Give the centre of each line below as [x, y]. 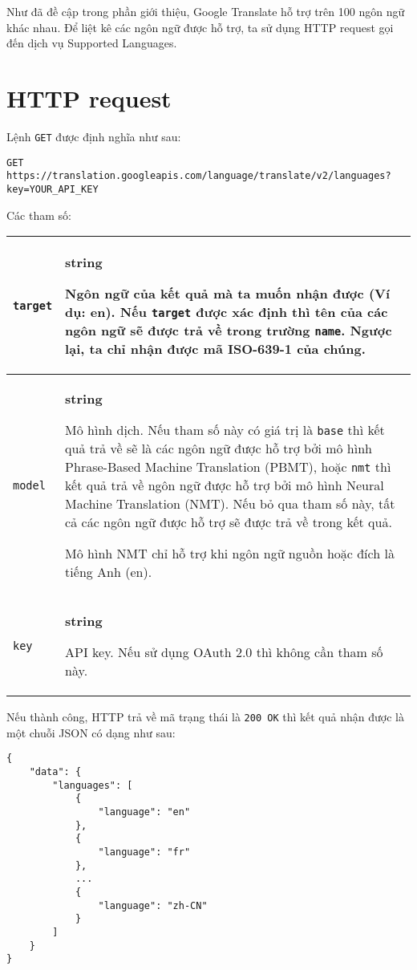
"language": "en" [144, 812]
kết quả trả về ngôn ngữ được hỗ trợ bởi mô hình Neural [225, 485]
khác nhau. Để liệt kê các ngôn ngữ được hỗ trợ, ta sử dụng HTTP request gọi [200, 27]
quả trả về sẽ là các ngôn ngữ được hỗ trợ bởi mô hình [219, 448]
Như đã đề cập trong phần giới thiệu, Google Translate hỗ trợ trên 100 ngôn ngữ [206, 11]
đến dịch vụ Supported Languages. [92, 43]
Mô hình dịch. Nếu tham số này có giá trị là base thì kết [225, 430]
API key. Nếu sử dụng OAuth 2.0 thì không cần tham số [224, 652]
